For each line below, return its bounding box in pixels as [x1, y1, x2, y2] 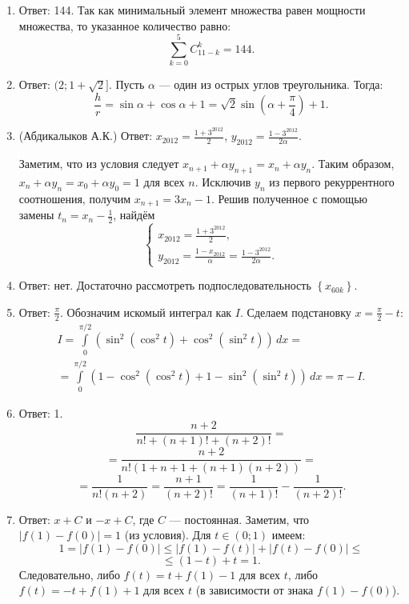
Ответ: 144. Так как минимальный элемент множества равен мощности [18, 2, 366, 18]
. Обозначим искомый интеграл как [60, 303, 232, 320]
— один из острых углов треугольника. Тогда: [158, 76, 383, 93]
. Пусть [108, 76, 145, 93]
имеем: [271, 526, 306, 543]
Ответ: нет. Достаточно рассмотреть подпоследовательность [18, 277, 311, 294]
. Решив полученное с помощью [211, 190, 367, 206]
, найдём [113, 206, 155, 223]
